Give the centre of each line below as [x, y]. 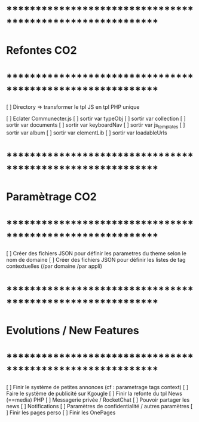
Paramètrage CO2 [52, 197]
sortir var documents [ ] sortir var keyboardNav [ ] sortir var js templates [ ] [96, 126]
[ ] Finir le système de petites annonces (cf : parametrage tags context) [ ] [97, 387]
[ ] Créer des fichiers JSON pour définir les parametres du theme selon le [97, 253]
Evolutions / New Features [73, 330]
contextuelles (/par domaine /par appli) [54, 266]
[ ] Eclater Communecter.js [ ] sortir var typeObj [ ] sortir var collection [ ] [96, 119]
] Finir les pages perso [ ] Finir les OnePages [61, 412]
